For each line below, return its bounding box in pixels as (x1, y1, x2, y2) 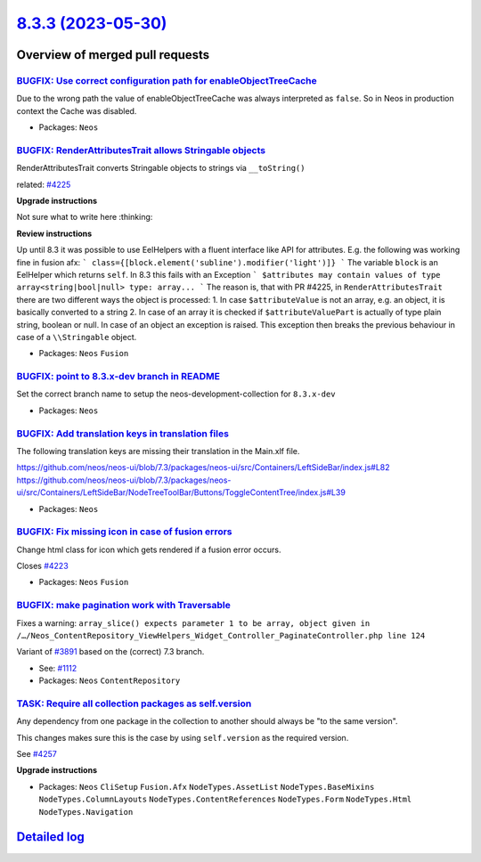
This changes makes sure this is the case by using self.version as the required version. (16, 732, 349, 743)
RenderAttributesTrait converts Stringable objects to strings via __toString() (16, 163, 306, 174)
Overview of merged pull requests (16, 47, 210, 62)
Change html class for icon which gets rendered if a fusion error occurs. (16, 544, 281, 555)
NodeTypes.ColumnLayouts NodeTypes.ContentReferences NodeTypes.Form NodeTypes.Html (38, 794, 412, 805)
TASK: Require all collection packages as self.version (16, 697, 252, 710)
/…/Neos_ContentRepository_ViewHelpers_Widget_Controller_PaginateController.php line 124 (16, 630, 426, 640)
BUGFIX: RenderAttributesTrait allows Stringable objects (16, 143, 266, 156)
